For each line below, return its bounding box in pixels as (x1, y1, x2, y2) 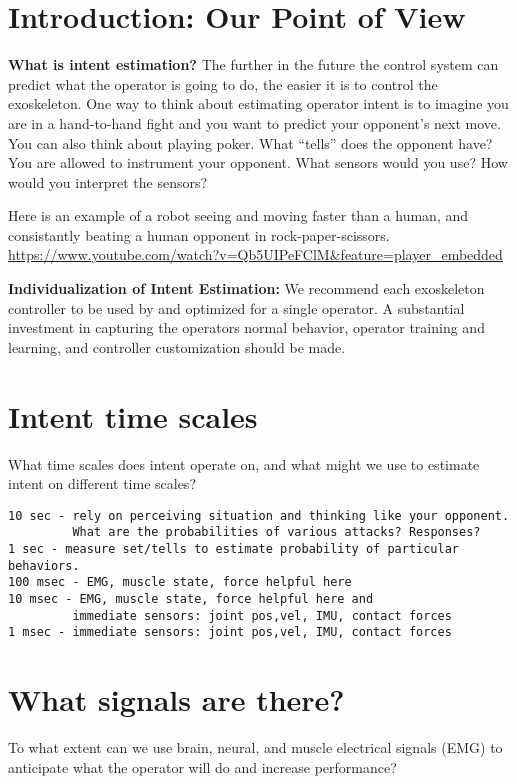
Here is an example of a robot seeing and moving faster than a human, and (8, 205, 469, 226)
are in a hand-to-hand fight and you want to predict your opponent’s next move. (8, 112, 501, 133)
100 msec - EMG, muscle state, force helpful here (8, 575, 352, 590)
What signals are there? (8, 679, 345, 720)
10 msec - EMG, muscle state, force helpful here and (8, 592, 374, 607)
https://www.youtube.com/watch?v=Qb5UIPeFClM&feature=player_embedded (8, 244, 503, 265)
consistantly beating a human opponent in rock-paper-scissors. (8, 224, 390, 245)
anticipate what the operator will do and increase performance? (8, 756, 397, 777)
